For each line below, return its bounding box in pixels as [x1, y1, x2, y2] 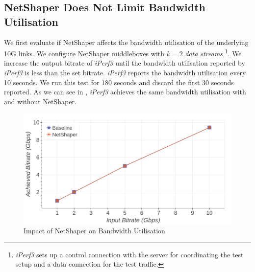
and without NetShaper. [4, 96, 76, 106]
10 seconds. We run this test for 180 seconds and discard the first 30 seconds [4, 77, 234, 87]
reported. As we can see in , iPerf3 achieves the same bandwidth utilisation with [4, 87, 246, 97]
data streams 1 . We [185, 47, 242, 58]
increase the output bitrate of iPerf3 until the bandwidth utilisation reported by [4, 58, 245, 68]
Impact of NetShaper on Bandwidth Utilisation [24, 226, 165, 236]
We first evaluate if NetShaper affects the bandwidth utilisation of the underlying [4, 37, 249, 47]
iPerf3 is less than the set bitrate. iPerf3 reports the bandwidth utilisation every [4, 68, 246, 78]
